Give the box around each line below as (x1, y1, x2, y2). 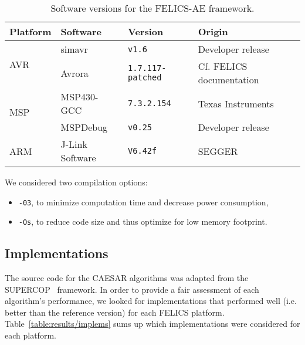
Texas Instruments (198, 96, 274, 110)
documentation (198, 73, 259, 86)
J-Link (60, 137, 87, 151)
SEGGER (198, 144, 238, 158)
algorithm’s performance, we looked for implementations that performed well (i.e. (5, 295, 297, 307)
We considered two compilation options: (5, 176, 148, 188)
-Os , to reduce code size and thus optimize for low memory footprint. (18, 215, 267, 228)
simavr (60, 42, 88, 56)
